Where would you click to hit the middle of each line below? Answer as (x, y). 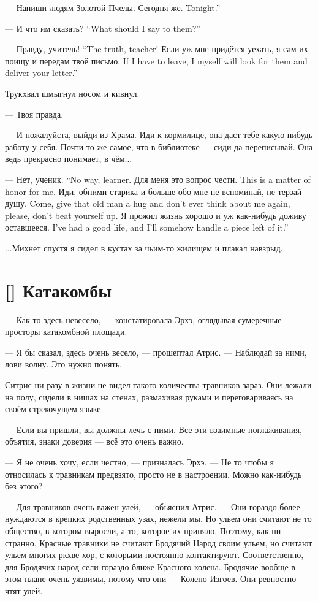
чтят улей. (24, 590)
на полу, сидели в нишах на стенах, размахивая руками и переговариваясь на (149, 396)
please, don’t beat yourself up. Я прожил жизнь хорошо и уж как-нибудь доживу (156, 215)
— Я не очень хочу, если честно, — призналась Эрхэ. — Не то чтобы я (139, 461)
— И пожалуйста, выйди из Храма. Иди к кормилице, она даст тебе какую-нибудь (159, 135)
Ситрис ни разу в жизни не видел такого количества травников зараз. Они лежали (158, 385)
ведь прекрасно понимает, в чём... (69, 159)
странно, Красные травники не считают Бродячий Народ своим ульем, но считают (159, 542)
